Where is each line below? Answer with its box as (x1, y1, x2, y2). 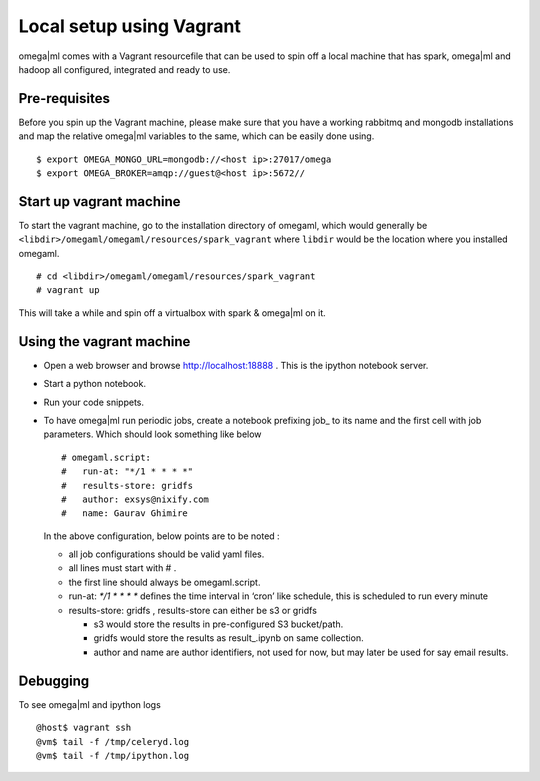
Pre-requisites (18, 90, 110, 107)
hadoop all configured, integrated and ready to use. (18, 63, 231, 75)
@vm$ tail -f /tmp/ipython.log (36, 750, 190, 761)
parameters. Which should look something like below (43, 428, 262, 440)
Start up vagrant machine (18, 193, 181, 210)
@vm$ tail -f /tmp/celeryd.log (36, 736, 190, 747)
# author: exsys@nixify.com (61, 493, 210, 505)
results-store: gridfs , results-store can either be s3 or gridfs (68, 604, 317, 616)
